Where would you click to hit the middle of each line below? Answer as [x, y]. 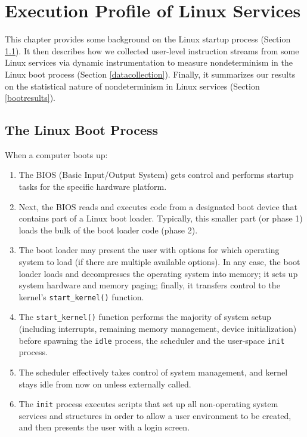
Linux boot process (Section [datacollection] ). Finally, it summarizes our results [150, 74]
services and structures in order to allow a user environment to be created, [155, 415]
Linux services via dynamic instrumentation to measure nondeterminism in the [149, 62]
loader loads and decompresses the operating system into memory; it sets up [158, 273]
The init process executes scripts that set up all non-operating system [148, 404]
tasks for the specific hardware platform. [93, 187]
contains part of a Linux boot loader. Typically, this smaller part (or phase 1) [161, 218]
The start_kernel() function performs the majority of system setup [145, 317]
